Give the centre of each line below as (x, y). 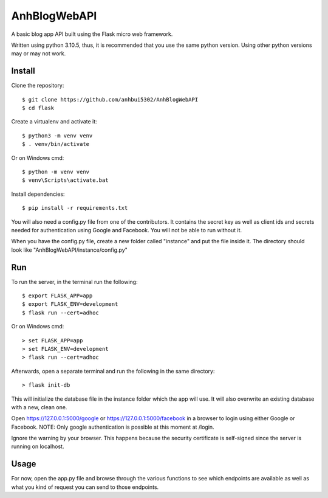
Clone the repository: (38, 86)
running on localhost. (38, 446)
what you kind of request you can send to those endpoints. (85, 487)
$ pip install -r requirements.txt (75, 208)
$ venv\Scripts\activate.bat (65, 180)
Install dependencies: (38, 194)
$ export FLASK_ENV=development (70, 304)
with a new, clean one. (39, 407)
